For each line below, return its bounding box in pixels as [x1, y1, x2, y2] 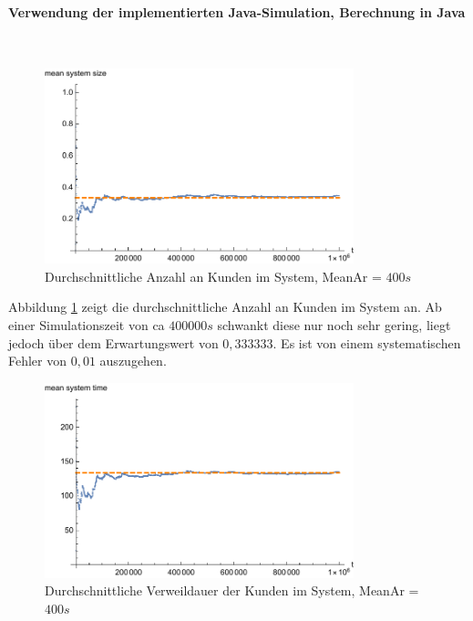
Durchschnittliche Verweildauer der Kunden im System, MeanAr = [45, 581, 419, 600]
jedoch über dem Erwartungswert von [8, 333, 219, 352]
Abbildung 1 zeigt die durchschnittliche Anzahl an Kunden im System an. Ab [8, 297, 442, 316]
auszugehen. [99, 351, 167, 370]
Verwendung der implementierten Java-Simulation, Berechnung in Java [8, 2, 466, 21]
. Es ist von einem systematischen [272, 333, 461, 352]
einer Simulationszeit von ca [8, 316, 165, 335]
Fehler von [8, 351, 67, 370]
